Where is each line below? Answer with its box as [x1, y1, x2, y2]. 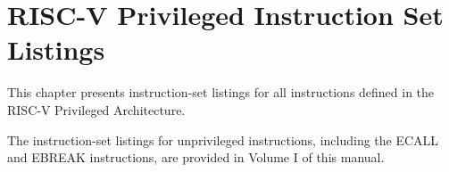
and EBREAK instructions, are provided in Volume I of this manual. [7, 148, 385, 167]
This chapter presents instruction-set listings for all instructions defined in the [7, 83, 435, 102]
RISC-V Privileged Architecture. [7, 100, 186, 119]
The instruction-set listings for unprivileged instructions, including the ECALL [7, 130, 439, 149]
